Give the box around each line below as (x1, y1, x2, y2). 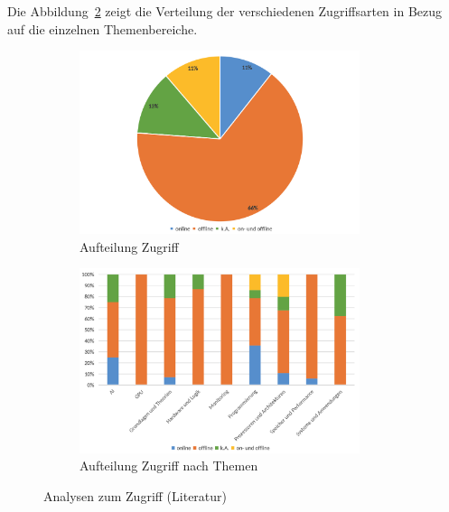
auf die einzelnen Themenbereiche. (7, 19, 198, 38)
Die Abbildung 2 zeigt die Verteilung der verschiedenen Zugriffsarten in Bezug (7, 2, 443, 20)
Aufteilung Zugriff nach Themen (80, 456, 258, 475)
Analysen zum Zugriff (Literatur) (43, 486, 228, 505)
